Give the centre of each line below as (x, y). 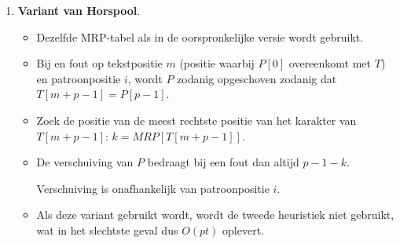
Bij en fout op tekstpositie (99, 63)
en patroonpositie (79, 78)
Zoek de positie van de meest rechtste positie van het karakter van (196, 120)
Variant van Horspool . (79, 10)
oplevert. (243, 229)
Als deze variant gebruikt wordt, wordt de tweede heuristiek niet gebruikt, (215, 215)
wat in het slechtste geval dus (107, 229)
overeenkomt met (330, 63)
